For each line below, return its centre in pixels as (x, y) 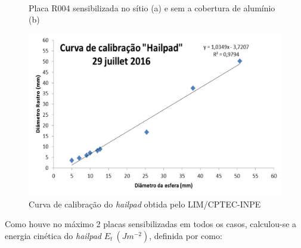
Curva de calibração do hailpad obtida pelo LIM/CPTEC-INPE (145, 204)
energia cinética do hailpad (53, 235)
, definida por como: (186, 235)
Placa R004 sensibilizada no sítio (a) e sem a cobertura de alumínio (152, 7)
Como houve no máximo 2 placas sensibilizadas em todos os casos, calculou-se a (151, 224)
